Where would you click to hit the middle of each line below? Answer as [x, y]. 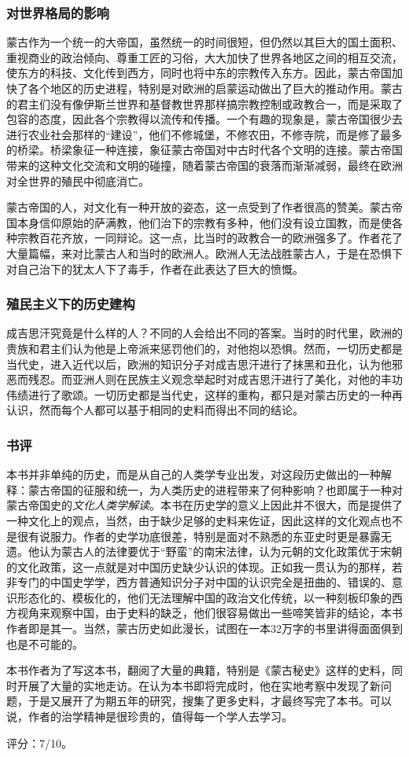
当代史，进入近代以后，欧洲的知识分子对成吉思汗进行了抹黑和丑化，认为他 [199, 364]
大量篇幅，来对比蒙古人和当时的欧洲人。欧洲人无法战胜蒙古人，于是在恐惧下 [204, 253]
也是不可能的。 [45, 643]
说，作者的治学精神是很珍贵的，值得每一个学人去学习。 [149, 717]
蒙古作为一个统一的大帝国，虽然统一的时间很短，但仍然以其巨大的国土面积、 [204, 42]
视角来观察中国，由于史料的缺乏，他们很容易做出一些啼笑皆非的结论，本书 [210, 613]
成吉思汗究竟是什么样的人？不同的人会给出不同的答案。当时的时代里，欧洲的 [204, 333]
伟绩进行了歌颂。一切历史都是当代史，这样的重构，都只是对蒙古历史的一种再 [204, 394]
